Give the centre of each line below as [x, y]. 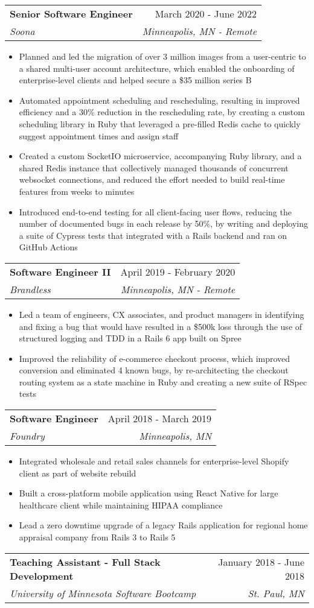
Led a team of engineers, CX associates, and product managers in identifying [162, 314]
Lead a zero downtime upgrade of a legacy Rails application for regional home [163, 525]
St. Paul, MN [276, 593]
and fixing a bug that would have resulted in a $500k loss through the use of [161, 326]
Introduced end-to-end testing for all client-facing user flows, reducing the [155, 211]
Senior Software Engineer [71, 14]
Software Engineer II [60, 271]
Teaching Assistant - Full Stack [85, 562]
